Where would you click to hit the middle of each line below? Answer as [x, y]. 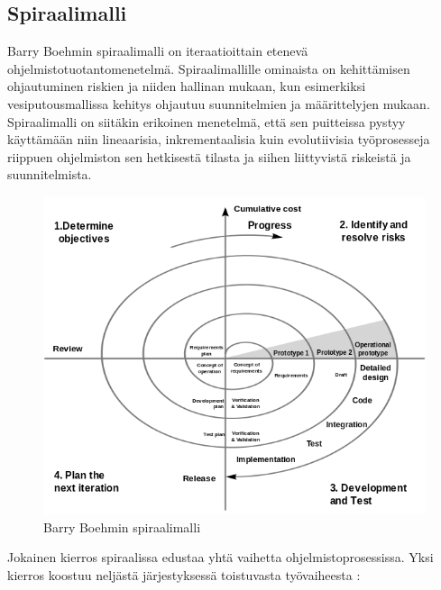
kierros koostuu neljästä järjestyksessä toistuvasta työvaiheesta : [184, 575]
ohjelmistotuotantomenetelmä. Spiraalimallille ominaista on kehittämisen [209, 68]
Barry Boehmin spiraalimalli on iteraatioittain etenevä [158, 51]
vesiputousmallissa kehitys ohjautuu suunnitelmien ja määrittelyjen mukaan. [219, 103]
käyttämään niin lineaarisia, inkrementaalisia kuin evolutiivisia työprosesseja [219, 139]
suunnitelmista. [50, 174]
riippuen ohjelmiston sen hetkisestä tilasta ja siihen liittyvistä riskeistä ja [209, 156]
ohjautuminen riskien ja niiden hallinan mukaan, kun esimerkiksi [187, 86]
